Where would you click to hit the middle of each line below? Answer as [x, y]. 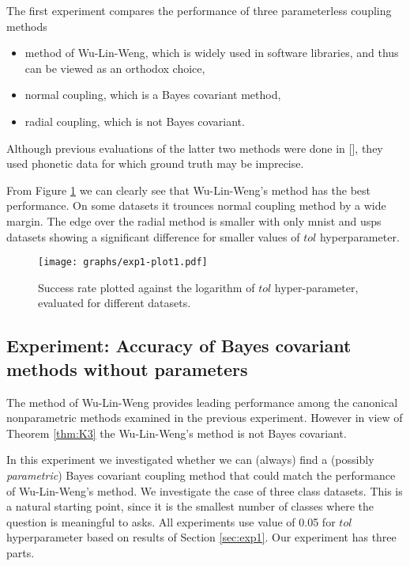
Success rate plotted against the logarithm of [147, 287]
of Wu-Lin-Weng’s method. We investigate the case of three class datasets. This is [205, 490]
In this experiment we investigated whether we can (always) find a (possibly [190, 460]
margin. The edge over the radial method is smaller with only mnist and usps [194, 220]
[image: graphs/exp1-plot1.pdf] [123, 262]
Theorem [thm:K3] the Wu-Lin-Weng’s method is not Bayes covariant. [177, 433]
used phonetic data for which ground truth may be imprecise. [155, 163]
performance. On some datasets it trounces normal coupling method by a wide [196, 205]
